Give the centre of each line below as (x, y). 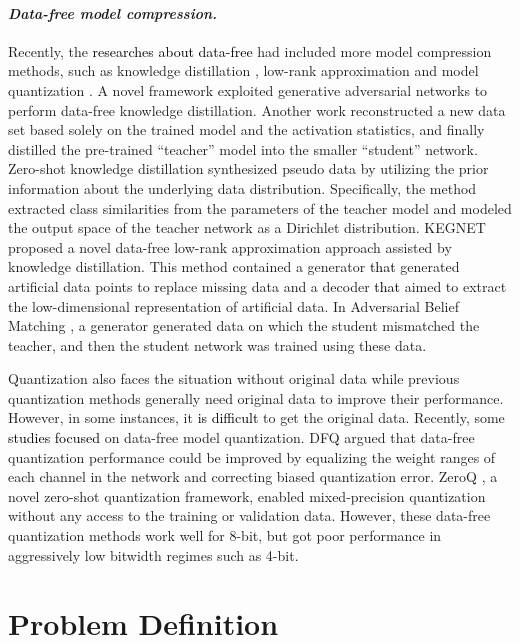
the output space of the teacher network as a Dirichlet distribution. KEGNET (247, 227)
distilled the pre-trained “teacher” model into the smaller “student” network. (243, 148)
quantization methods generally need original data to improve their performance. (256, 397)
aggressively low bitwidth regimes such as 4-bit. (153, 554)
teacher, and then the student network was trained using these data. (217, 344)
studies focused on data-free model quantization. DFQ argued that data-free (241, 437)
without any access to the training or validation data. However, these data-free (249, 515)
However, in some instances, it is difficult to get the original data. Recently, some (256, 417)
